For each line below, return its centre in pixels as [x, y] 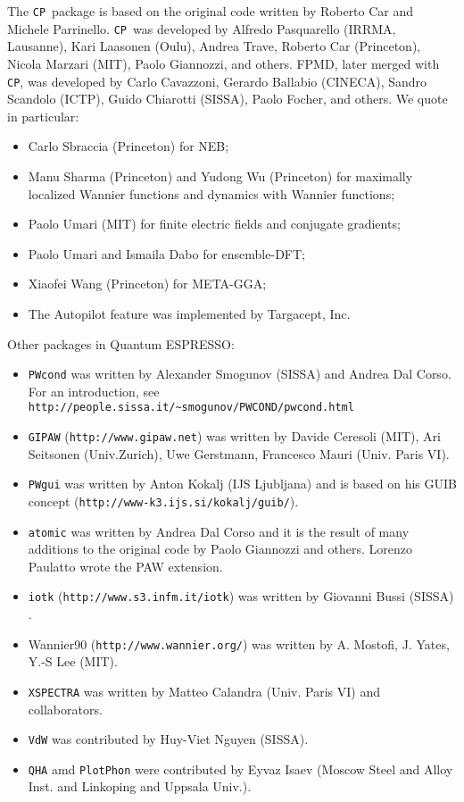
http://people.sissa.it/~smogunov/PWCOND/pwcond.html [191, 408]
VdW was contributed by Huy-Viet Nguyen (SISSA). [168, 739]
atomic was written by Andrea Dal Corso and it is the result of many [219, 531]
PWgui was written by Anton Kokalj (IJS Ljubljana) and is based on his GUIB [242, 484]
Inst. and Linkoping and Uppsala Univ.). [140, 786]
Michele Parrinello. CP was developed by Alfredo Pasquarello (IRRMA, [202, 28]
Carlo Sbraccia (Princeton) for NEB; [128, 146]
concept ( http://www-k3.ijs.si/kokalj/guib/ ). [163, 501]
